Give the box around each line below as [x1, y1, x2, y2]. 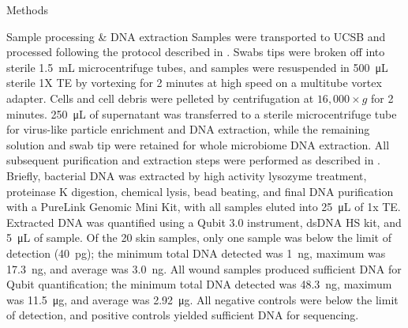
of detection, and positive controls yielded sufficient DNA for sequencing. [6, 307, 359, 323]
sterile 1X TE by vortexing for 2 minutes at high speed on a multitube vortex [6, 74, 382, 91]
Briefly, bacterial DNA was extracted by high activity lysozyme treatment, [6, 167, 367, 183]
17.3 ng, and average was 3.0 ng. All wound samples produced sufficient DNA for [6, 260, 402, 277]
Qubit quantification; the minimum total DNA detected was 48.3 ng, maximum [6, 276, 392, 292]
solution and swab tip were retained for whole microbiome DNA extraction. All [6, 136, 390, 153]
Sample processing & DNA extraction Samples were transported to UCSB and [6, 28, 386, 44]
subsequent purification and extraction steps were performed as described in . [6, 152, 380, 168]
